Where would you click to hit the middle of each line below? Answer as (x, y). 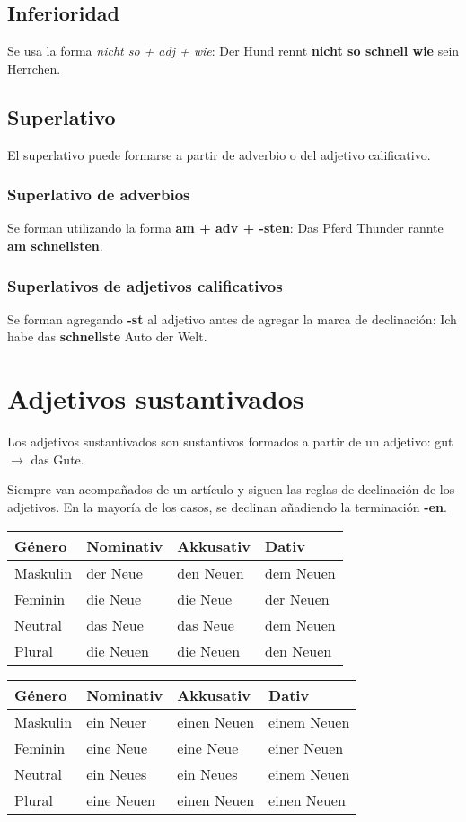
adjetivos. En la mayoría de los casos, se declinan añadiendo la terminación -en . (227, 506)
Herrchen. (34, 68)
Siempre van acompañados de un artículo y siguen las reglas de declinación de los (231, 489)
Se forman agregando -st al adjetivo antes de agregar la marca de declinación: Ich (232, 318)
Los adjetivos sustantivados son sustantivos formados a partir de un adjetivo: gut (230, 442)
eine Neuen (121, 800)
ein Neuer (117, 721)
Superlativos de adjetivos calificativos (145, 285)
